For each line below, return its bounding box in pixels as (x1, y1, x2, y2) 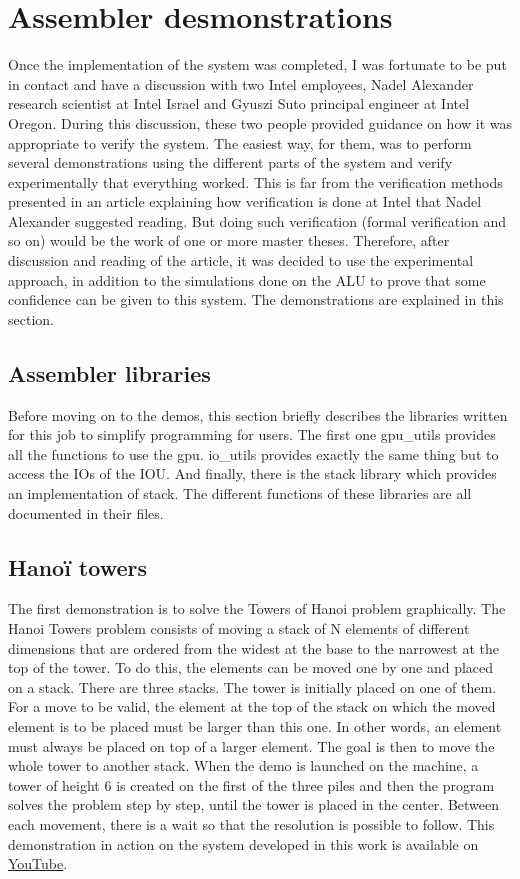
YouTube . (8, 853, 68, 874)
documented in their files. (8, 502, 164, 523)
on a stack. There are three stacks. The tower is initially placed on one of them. (8, 676, 497, 697)
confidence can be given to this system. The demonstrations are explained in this (8, 289, 504, 310)
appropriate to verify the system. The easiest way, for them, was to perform (8, 132, 472, 153)
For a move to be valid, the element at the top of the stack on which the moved (8, 696, 496, 717)
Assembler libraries (8, 357, 211, 388)
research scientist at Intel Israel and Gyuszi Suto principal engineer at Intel (8, 93, 470, 114)
